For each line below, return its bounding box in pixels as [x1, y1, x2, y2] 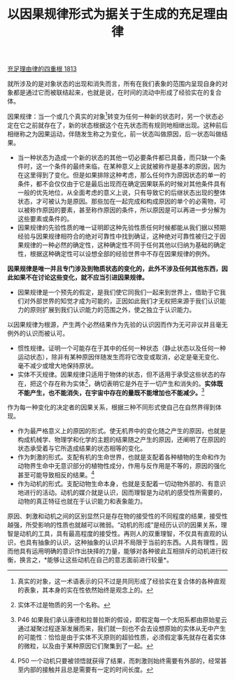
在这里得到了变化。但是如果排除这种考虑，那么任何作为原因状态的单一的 [17, 171, 226, 179]
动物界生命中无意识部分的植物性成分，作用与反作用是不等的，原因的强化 [17, 462, 226, 470]
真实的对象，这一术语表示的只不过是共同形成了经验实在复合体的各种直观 [17, 576, 226, 585]
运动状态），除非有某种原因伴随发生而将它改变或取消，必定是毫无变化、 [17, 353, 223, 361]
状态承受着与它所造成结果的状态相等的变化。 [17, 444, 147, 453]
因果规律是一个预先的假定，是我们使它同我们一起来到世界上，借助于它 [17, 288, 220, 296]
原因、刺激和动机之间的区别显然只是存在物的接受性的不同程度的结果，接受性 [7, 511, 228, 520]
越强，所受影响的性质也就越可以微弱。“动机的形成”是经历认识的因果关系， [7, 520, 222, 529]
